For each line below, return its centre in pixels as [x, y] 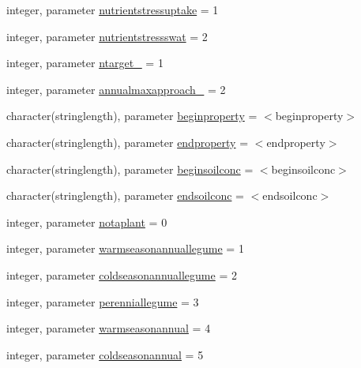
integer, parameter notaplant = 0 [87, 222]
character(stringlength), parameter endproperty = [128, 142]
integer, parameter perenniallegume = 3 [103, 301]
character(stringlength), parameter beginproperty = [132, 116]
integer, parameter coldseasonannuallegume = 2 [122, 274]
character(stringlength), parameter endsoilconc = [125, 195]
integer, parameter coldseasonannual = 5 [105, 354]
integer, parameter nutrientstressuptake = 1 [113, 9]
